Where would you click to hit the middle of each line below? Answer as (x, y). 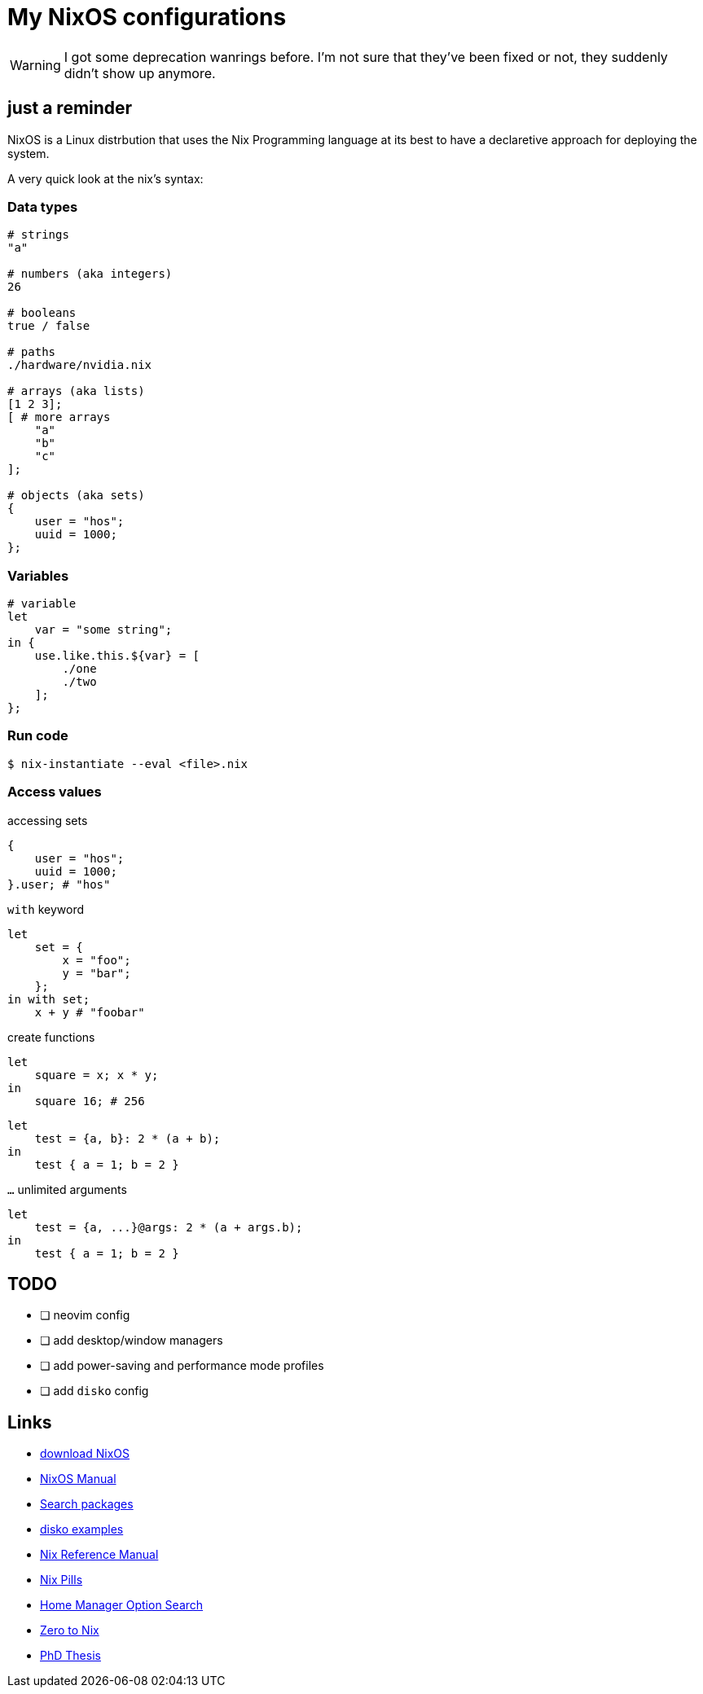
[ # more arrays (59, 417)
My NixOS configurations (147, 17)
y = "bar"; (97, 973)
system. (29, 153)
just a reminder (70, 108)
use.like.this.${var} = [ (117, 656)
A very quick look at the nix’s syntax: (105, 178)
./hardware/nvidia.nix (80, 365)
